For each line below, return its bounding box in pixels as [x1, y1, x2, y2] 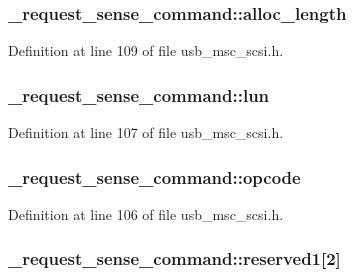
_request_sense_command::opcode [8, 164, 301, 189]
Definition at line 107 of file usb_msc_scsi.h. [8, 122, 284, 143]
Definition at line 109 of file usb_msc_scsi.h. [8, 40, 284, 61]
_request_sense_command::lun [8, 82, 270, 107]
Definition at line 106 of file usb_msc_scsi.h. [8, 203, 284, 224]
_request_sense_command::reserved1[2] [8, 246, 341, 271]
